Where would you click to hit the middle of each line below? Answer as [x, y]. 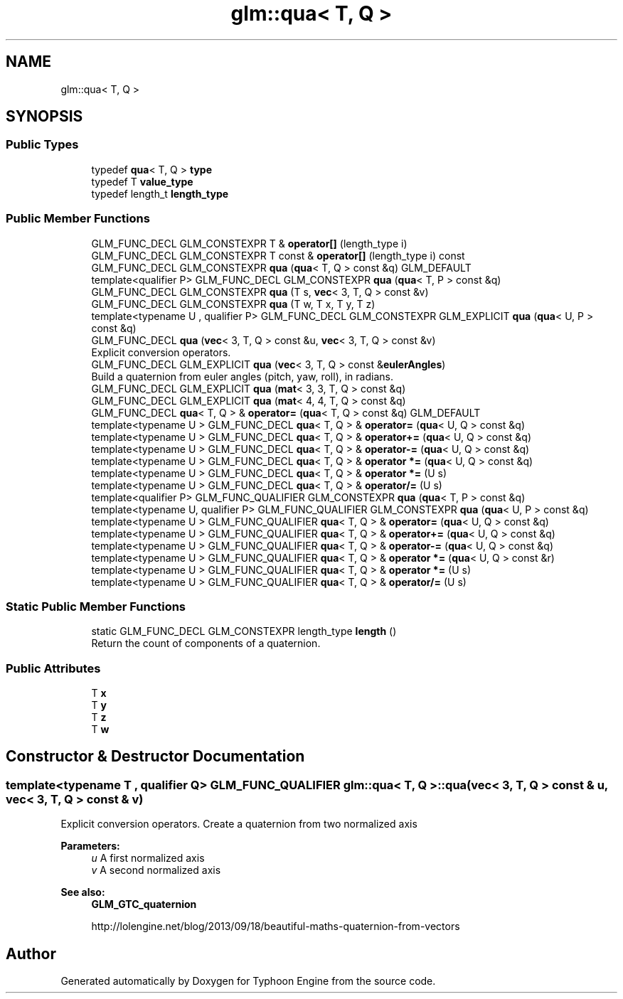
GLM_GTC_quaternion [144, 904]
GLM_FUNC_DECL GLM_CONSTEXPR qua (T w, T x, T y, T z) [233, 304]
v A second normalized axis [156, 870]
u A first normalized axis [148, 858]
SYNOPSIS [44, 117]
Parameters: [90, 846]
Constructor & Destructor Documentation [155, 757]
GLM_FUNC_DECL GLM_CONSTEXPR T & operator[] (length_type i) [249, 243]
